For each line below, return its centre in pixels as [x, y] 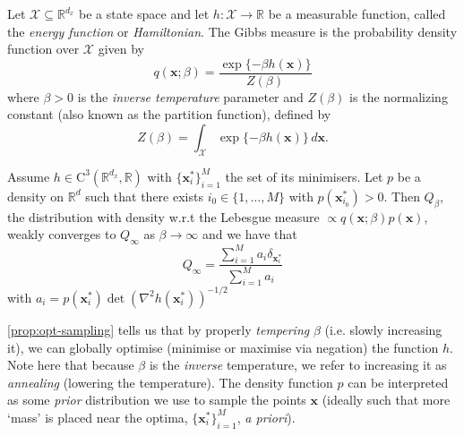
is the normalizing [399, 96]
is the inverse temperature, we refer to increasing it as [298, 365]
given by [121, 49]
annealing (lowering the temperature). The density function [170, 382]
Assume [29, 176]
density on [36, 196]
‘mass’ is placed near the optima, [98, 417]
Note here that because [71, 365]
